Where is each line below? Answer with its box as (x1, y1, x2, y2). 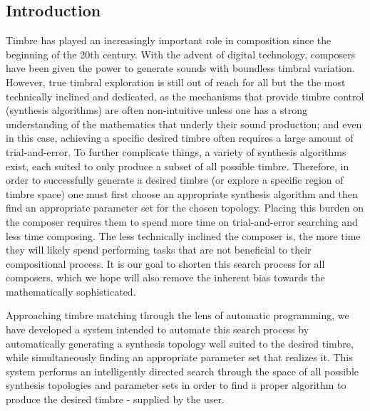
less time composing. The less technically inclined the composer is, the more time (6, 228, 361, 243)
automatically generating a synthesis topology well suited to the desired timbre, (6, 335, 354, 350)
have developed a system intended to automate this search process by (6, 322, 309, 337)
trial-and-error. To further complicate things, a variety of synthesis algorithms (6, 144, 346, 159)
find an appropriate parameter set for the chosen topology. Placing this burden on (6, 200, 364, 215)
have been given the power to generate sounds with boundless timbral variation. (6, 61, 355, 76)
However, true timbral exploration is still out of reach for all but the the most (6, 74, 346, 89)
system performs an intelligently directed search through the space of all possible (6, 363, 359, 378)
